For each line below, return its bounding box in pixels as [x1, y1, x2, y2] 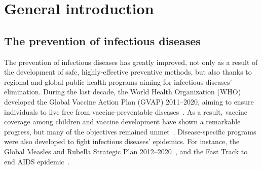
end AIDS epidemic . [4, 156, 70, 166]
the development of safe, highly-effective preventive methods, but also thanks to [4, 66, 252, 77]
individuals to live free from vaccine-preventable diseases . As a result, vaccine [4, 106, 248, 117]
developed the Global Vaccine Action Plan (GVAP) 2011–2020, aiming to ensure [4, 96, 254, 107]
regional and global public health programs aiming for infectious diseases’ [4, 76, 232, 87]
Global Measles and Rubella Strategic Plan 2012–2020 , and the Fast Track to [4, 146, 248, 156]
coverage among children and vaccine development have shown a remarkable [4, 116, 241, 127]
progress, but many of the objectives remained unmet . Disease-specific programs [4, 126, 256, 137]
